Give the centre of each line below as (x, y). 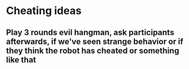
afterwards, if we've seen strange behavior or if (95, 41)
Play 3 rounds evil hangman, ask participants (90, 32)
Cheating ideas (44, 11)
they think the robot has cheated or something (93, 51)
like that (21, 60)
